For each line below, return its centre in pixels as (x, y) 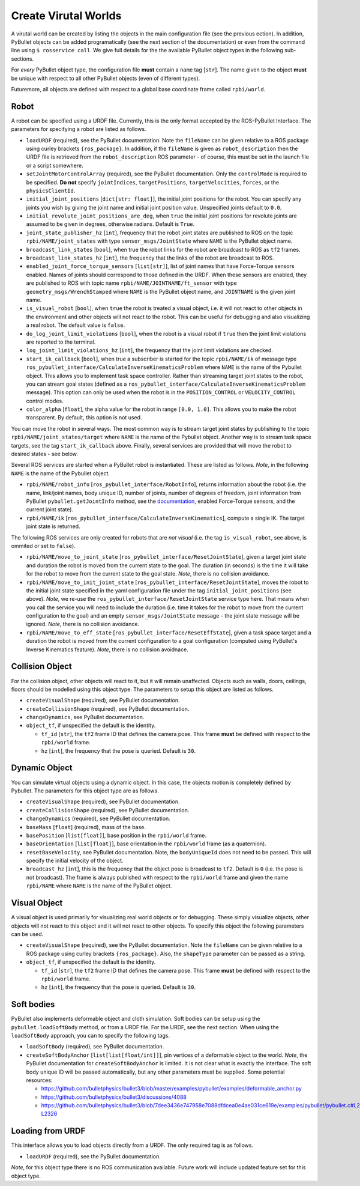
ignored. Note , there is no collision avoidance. (83, 624)
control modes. (45, 401)
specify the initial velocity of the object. (75, 861)
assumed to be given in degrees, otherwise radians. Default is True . (110, 224)
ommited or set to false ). (43, 546)
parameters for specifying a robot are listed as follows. (79, 129)
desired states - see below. (44, 454)
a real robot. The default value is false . (76, 325)
